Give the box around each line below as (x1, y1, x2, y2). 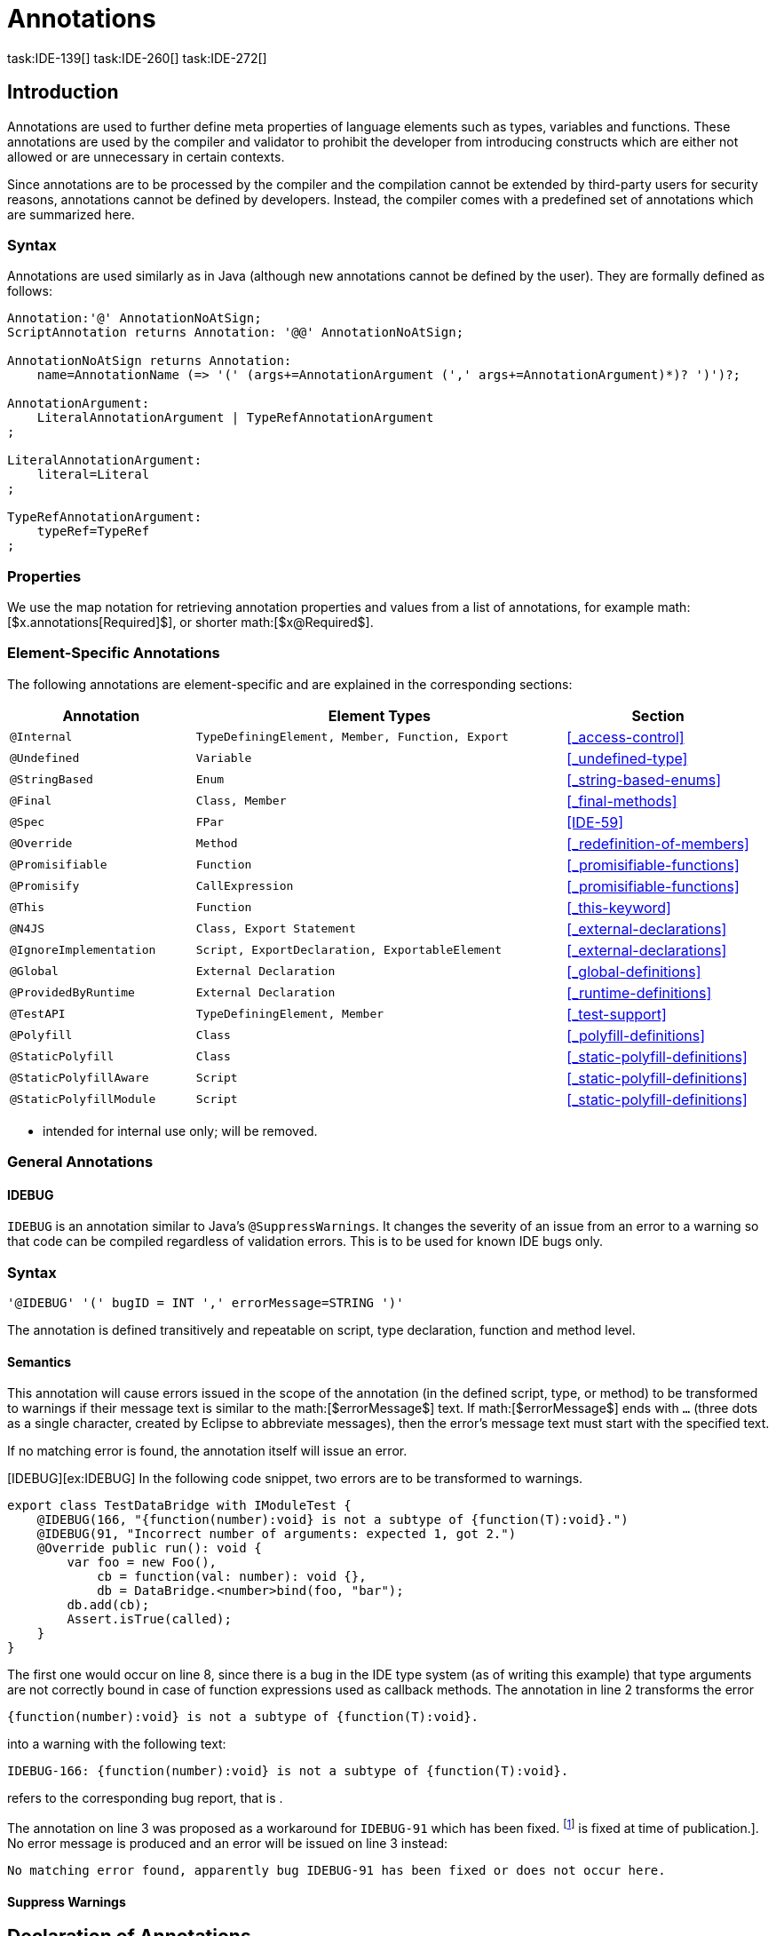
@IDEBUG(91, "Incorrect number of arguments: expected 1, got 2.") (36, 1527, 517, 1542)
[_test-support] (566, 1004, 667, 1023)
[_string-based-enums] (566, 770, 722, 789)
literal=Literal (36, 467, 150, 482)
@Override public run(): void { (36, 1541, 262, 1556)
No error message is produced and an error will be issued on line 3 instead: (7, 1836, 448, 1852)
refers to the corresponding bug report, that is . (7, 1790, 283, 1806)
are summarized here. (7, 206, 135, 222)
